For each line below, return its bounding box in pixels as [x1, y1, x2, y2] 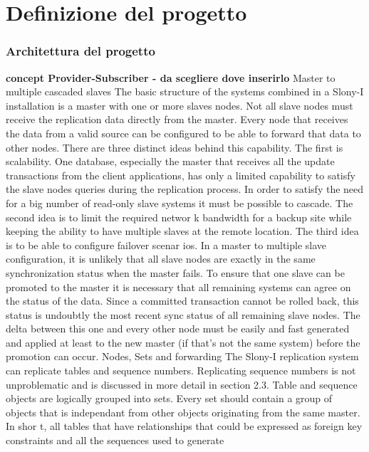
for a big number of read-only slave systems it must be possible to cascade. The [6, 195, 353, 210]
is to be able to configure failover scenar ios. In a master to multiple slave [6, 237, 327, 252]
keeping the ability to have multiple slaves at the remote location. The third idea [6, 224, 359, 238]
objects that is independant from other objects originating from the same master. [6, 404, 360, 419]
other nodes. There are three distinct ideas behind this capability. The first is [6, 140, 343, 154]
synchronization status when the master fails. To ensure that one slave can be [6, 265, 345, 280]
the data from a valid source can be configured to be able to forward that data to [6, 125, 361, 140]
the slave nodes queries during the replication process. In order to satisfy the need [6, 182, 364, 196]
